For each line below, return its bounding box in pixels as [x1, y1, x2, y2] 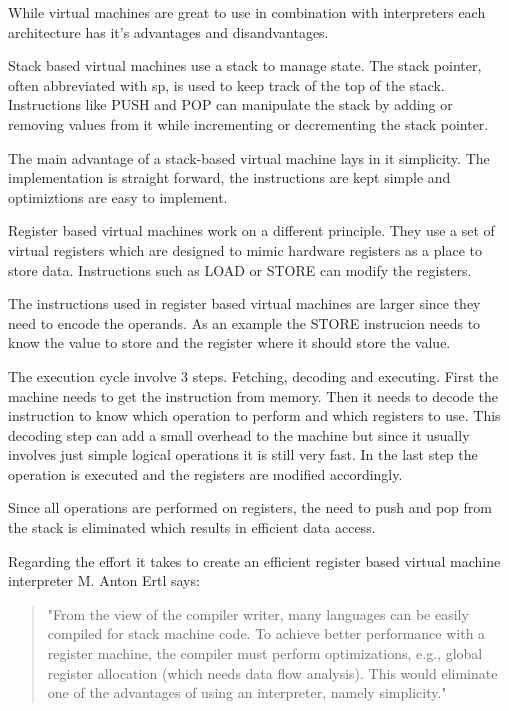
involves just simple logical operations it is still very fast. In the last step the [8, 444, 478, 465]
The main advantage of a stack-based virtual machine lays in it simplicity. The [8, 147, 490, 168]
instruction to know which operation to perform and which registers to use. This [8, 405, 501, 426]
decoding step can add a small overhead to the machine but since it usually [8, 424, 470, 445]
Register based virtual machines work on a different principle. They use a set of [8, 220, 495, 241]
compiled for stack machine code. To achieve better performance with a [47, 623, 486, 644]
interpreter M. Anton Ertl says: [8, 570, 200, 591]
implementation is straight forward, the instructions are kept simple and [8, 167, 451, 188]
